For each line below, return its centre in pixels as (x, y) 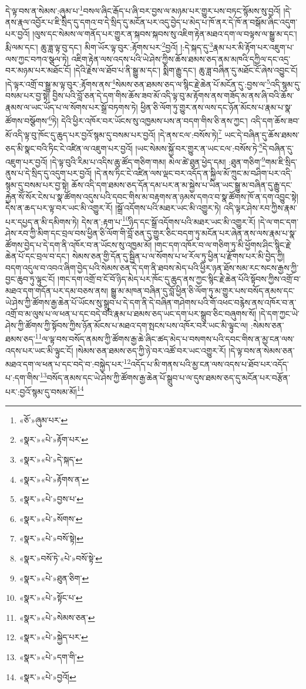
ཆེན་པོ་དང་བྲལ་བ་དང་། (38, 256)
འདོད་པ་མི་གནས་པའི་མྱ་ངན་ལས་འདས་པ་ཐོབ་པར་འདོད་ (210, 364)
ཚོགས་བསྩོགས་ (27, 120)
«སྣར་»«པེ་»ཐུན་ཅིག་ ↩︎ (54, 578)
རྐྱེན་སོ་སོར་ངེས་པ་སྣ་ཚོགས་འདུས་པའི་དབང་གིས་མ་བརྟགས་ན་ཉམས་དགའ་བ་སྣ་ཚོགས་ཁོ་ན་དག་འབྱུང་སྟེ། (152, 196)
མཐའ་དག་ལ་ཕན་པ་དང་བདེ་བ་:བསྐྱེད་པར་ (65, 364)
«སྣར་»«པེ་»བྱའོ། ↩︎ (48, 676)
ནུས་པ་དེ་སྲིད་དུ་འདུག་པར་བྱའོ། (49, 173)
